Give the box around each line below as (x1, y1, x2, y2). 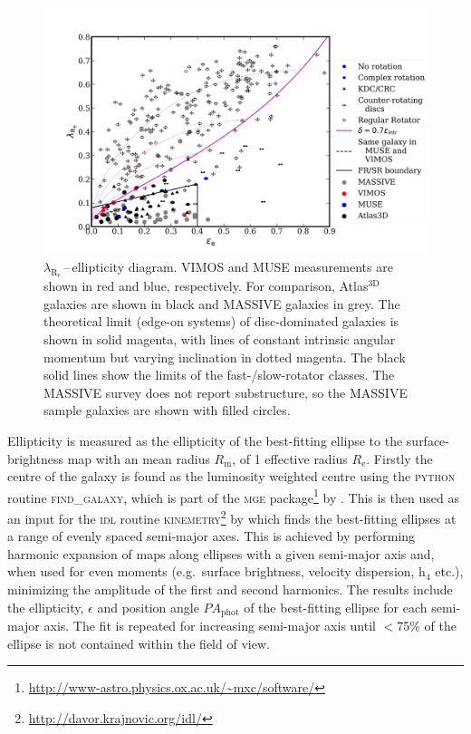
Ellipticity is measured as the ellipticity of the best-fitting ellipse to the (7, 431, 403, 449)
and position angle (97, 597, 199, 616)
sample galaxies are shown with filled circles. (43, 401, 291, 420)
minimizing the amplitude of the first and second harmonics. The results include (7, 580, 453, 599)
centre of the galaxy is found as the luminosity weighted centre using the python (7, 467, 456, 486)
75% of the (397, 616, 457, 635)
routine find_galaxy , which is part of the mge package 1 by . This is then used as (7, 485, 459, 507)
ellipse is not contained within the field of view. (7, 633, 270, 652)
